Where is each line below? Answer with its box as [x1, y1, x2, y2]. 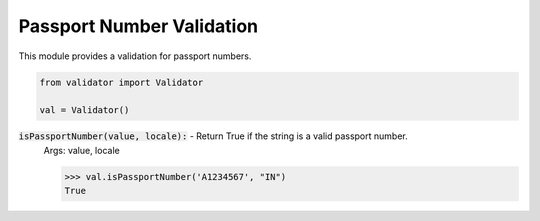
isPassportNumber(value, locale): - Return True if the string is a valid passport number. [18, 130, 409, 142]
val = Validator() [39, 105, 130, 116]
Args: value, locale [43, 144, 120, 156]
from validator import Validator [39, 76, 204, 88]
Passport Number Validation [18, 15, 259, 37]
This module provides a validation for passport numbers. [18, 50, 252, 62]
